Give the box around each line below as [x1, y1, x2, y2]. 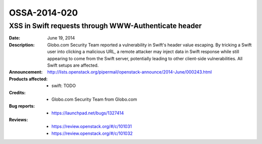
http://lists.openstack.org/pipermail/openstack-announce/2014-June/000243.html [47, 69, 212, 75]
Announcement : [9, 69, 43, 75]
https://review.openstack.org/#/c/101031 [51, 124, 132, 129]
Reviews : [9, 117, 28, 123]
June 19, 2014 [47, 35, 75, 41]
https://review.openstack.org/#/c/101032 [51, 130, 133, 136]
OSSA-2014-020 [9, 7, 78, 18]
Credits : [9, 90, 26, 95]
